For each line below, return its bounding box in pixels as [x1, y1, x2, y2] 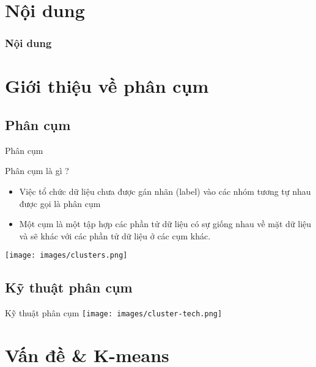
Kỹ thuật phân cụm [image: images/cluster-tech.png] [5, 307, 222, 319]
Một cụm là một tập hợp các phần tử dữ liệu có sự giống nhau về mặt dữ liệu [19, 217, 312, 230]
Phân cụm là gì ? [5, 164, 69, 177]
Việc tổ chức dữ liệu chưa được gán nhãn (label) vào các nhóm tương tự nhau [19, 184, 311, 197]
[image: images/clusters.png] [5, 251, 128, 260]
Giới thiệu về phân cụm [5, 73, 209, 98]
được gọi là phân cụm [19, 197, 101, 209]
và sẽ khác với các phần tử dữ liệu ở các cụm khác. [19, 229, 211, 242]
